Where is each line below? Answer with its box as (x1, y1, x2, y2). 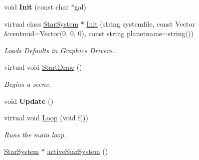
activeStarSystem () (47, 146, 108, 156)
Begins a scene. (4, 78, 51, 89)
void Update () (4, 95, 54, 106)
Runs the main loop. (4, 129, 66, 139)
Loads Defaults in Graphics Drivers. (4, 45, 115, 55)
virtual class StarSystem (4, 18, 79, 29)
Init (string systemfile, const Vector (86, 18, 195, 29)
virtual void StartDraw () (4, 62, 82, 72)
